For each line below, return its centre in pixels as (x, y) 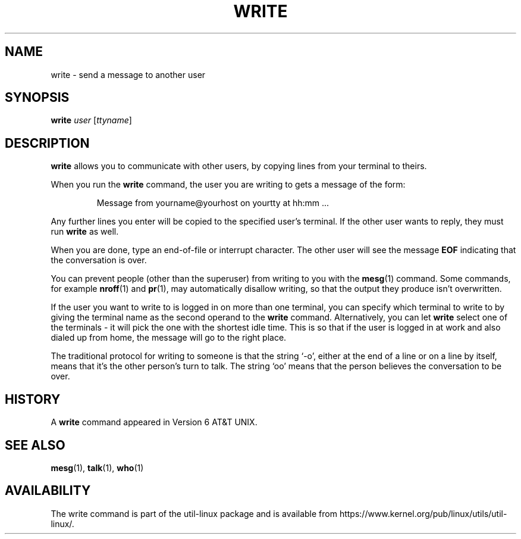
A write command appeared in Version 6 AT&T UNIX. (154, 422)
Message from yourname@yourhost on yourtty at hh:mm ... (213, 203)
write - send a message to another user (128, 74)
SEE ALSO (35, 445)
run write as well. (85, 232)
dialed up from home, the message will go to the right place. (169, 338)
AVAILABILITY (48, 491)
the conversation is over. (99, 260)
